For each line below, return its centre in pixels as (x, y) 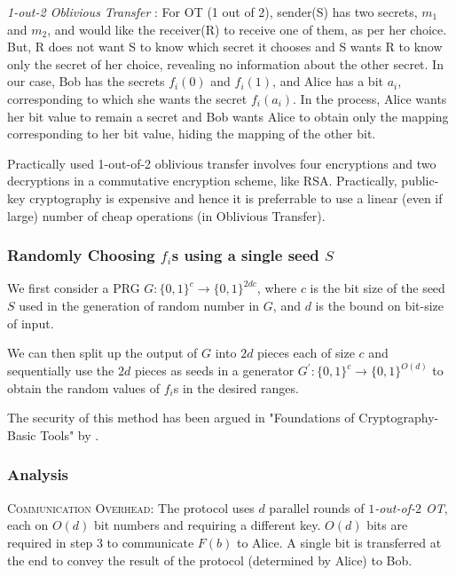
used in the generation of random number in (139, 305)
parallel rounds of (317, 507)
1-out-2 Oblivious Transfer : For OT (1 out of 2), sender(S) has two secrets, (212, 12)
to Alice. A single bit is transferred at (339, 542)
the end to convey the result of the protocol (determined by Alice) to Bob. (210, 560)
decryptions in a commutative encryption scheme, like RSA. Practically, (202, 181)
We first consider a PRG (74, 288)
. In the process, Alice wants (370, 98)
